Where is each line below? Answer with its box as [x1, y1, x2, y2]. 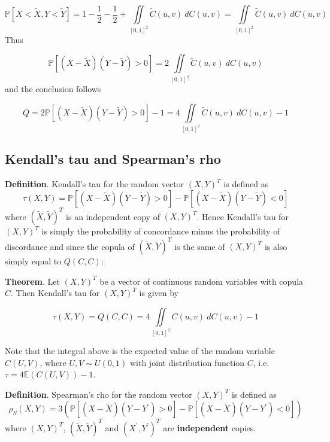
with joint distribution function [129, 356, 245, 368]
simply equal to [5, 255, 62, 267]
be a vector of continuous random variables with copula [99, 275, 304, 287]
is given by [139, 286, 179, 299]
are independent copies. [163, 421, 256, 434]
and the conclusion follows [5, 83, 101, 95]
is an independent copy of [66, 210, 160, 222]
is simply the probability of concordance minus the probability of [41, 225, 280, 237]
